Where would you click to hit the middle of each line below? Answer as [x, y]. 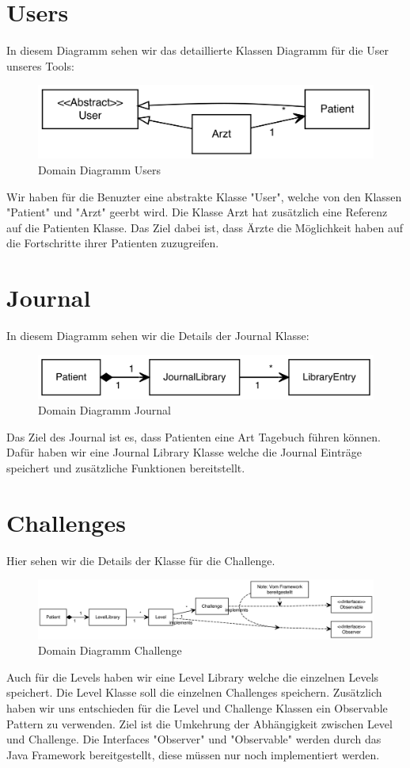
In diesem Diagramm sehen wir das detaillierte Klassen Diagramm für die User [197, 50]
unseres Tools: [40, 65]
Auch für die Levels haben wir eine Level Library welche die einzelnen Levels [193, 676]
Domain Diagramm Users [99, 170]
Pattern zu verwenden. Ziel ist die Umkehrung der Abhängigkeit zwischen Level [199, 723]
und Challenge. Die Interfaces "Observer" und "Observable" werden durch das [194, 739]
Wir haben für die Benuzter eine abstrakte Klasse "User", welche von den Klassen [204, 196]
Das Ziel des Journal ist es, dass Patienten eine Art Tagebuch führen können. [194, 436]
